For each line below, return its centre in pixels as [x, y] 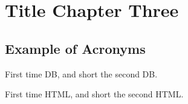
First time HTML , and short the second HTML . [94, 94]
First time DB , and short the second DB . [81, 73]
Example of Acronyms [75, 48]
